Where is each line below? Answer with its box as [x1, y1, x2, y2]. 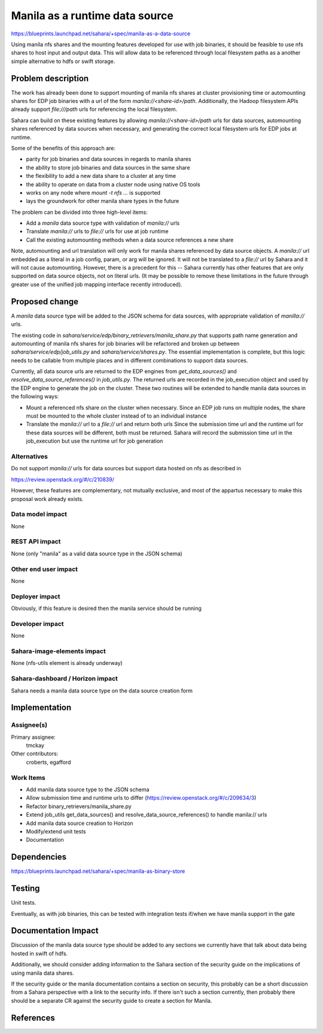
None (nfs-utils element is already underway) [11, 660, 123, 667]
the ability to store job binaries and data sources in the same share [26, 164, 191, 171]
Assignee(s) [11, 721, 48, 729]
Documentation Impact [11, 926, 99, 936]
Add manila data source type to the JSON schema [26, 785, 150, 793]
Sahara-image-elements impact [11, 647, 106, 655]
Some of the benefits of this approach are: [11, 144, 116, 152]
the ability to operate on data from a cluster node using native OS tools [26, 180, 200, 188]
